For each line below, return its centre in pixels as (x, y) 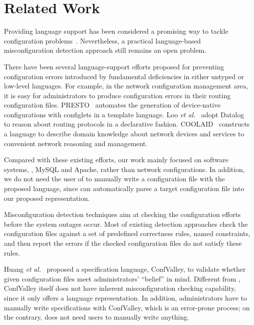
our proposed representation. (47, 198)
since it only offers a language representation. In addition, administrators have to (126, 297)
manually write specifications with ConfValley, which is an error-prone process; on (127, 307)
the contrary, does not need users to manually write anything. (97, 317)
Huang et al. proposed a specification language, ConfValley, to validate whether (125, 269)
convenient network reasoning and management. (76, 143)
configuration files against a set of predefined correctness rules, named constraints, (127, 233)
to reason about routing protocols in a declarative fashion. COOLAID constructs (127, 124)
